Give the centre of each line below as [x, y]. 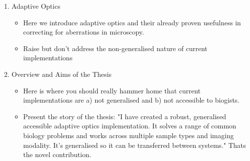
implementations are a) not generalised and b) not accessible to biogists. [131, 100]
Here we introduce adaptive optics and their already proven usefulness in [132, 22]
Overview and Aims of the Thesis [62, 74]
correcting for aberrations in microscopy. [83, 32]
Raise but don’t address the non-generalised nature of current [115, 48]
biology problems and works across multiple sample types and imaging [128, 135]
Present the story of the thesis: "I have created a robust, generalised [125, 116]
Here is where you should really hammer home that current [112, 90]
